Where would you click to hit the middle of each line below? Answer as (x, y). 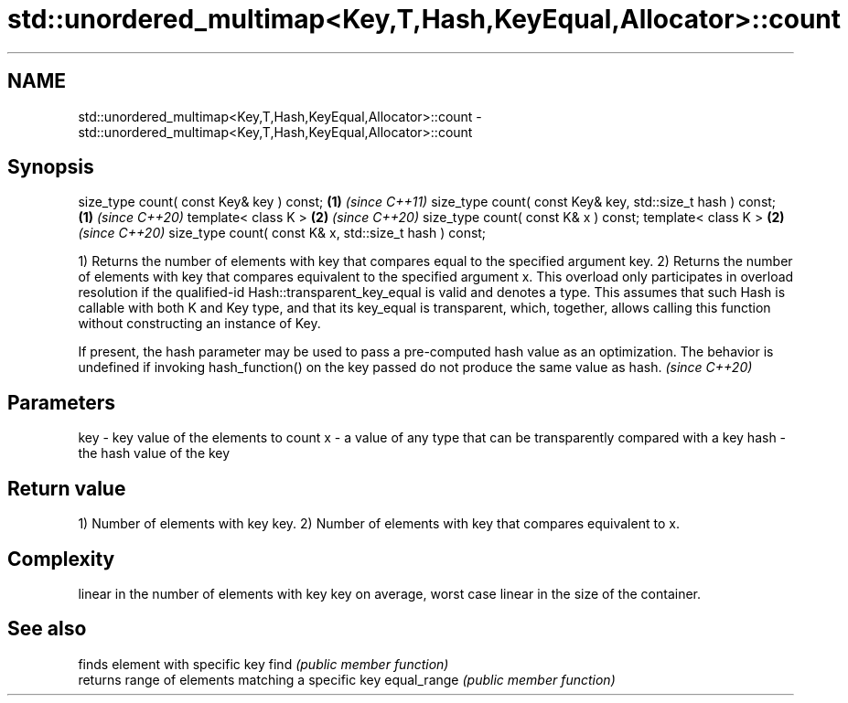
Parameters (61, 402)
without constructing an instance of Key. (199, 324)
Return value (67, 488)
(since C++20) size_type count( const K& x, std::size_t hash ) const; (282, 233)
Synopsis (51, 167)
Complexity (61, 559)
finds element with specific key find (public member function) (263, 664)
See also (47, 629)
